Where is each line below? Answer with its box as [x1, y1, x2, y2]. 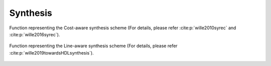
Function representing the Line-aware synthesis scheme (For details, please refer [9, 43, 178, 49]
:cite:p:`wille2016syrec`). [9, 31, 60, 37]
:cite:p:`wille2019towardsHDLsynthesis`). [9, 50, 94, 56]
